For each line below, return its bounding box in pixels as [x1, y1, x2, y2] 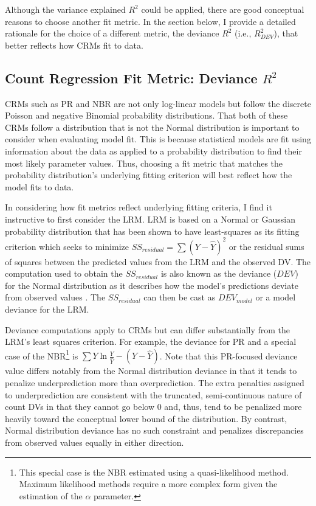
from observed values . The [5, 291, 106, 303]
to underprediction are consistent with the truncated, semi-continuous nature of [5, 388, 302, 401]
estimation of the [19, 489, 83, 502]
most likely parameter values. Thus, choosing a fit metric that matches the [5, 156, 283, 169]
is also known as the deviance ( [160, 267, 277, 280]
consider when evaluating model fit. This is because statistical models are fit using [5, 133, 311, 145]
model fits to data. [5, 180, 74, 193]
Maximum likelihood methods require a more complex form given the [19, 477, 278, 490]
